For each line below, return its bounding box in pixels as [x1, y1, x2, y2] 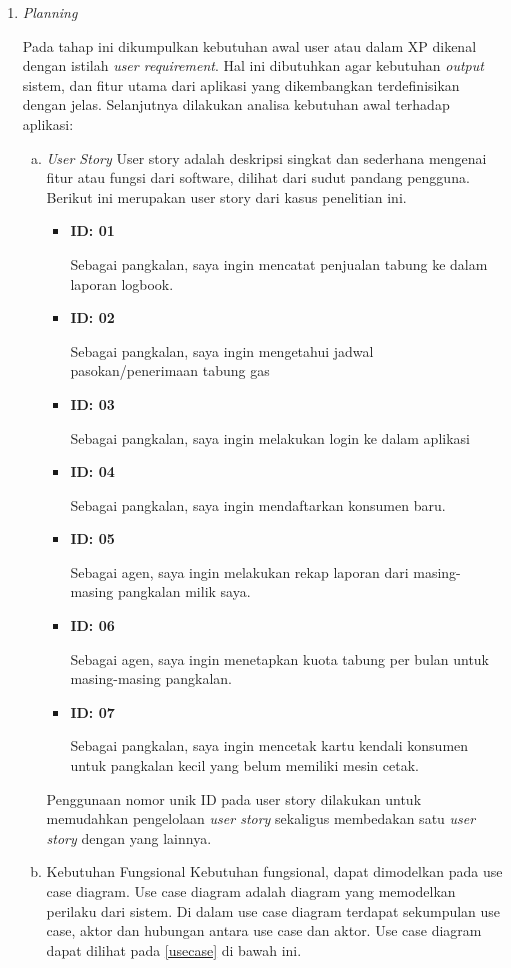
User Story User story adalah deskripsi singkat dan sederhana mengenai [46, 147, 487, 168]
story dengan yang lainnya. [46, 827, 212, 848]
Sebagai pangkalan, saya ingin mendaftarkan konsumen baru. [70, 494, 446, 515]
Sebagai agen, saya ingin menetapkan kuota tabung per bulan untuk [70, 648, 490, 669]
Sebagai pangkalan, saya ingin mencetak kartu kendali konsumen [70, 735, 469, 756]
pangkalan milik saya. [117, 581, 251, 602]
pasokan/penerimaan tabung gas [70, 360, 270, 381]
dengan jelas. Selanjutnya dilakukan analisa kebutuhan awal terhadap [22, 94, 450, 115]
